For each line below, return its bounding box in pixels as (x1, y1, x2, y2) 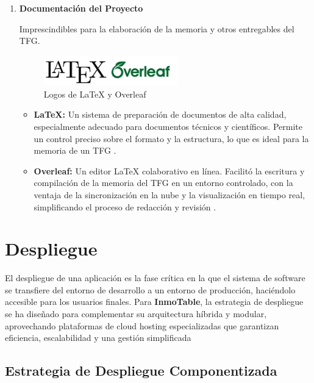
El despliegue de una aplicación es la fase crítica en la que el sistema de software (5, 271, 305, 284)
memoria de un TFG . (34, 144, 116, 157)
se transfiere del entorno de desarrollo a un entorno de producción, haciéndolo (5, 283, 296, 296)
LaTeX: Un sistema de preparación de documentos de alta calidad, (34, 108, 287, 121)
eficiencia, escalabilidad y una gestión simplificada (5, 331, 191, 344)
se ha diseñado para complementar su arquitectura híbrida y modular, (5, 307, 267, 320)
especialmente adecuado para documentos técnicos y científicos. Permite (34, 120, 302, 132)
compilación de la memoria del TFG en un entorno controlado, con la (34, 176, 293, 189)
